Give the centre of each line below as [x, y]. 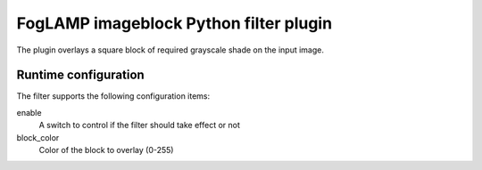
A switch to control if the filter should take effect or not [140, 125]
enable [29, 112]
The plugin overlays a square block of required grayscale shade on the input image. [170, 50]
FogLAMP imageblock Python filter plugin [175, 23]
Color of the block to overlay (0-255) [106, 150]
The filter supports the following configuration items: [113, 96]
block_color [38, 137]
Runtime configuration [80, 75]
